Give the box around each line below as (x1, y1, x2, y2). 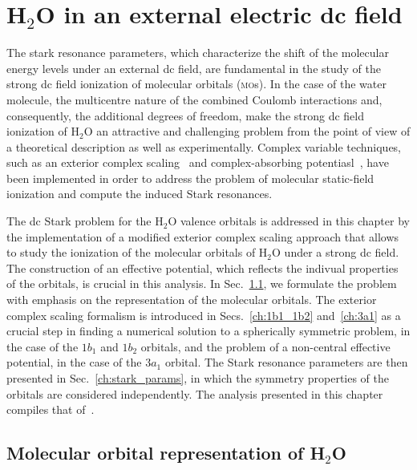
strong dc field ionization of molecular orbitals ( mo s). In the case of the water (6, 75, 387, 92)
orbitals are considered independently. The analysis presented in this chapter (6, 385, 383, 402)
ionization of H (6, 123, 80, 140)
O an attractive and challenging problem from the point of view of (83, 123, 411, 140)
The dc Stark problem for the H (6, 213, 164, 229)
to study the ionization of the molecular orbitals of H (6, 244, 268, 261)
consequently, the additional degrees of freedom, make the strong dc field (6, 107, 365, 124)
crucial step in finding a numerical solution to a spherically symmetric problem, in (6, 322, 411, 339)
